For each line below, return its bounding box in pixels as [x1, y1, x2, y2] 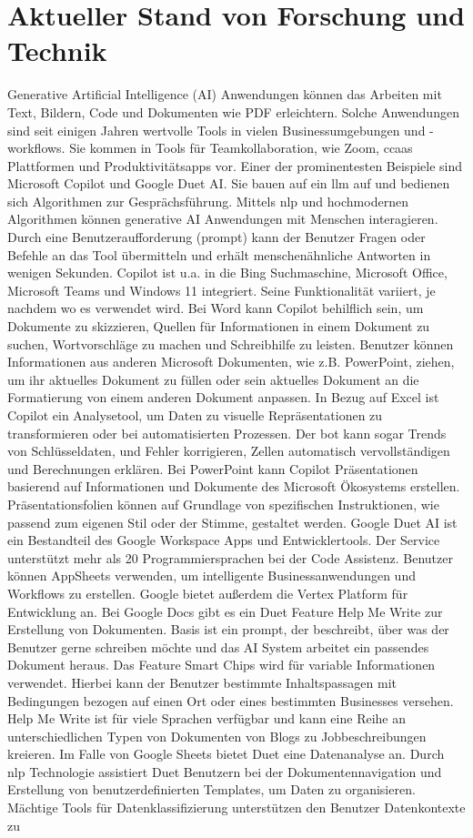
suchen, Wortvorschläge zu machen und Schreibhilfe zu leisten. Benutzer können [7, 334, 454, 353]
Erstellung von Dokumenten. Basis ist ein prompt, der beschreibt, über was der [7, 620, 449, 639]
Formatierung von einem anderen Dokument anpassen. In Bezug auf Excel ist [7, 388, 439, 407]
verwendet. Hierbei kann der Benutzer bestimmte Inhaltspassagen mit [7, 672, 398, 692]
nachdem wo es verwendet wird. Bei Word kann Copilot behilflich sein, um [7, 298, 424, 318]
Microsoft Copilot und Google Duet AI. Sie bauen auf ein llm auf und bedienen [7, 174, 450, 193]
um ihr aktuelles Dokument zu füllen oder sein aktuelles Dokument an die [7, 369, 419, 389]
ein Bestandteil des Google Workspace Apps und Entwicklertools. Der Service [7, 530, 440, 550]
